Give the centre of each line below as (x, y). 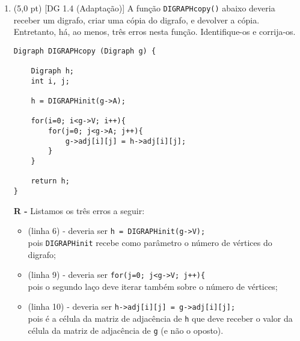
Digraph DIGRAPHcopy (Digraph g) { (85, 51)
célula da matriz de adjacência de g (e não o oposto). (126, 330)
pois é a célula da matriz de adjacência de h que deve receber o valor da (160, 318)
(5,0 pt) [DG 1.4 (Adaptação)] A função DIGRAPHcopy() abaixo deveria (144, 8)
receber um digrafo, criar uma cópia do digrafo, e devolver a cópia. (136, 20)
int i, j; (50, 81)
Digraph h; (53, 71)
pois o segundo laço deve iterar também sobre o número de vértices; (153, 286)
